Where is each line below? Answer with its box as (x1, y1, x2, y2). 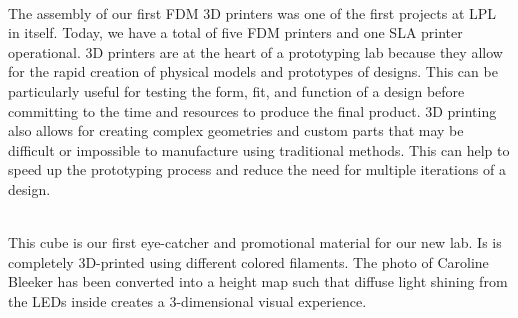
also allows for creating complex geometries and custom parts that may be (8, 120, 464, 141)
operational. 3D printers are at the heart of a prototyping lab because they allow (8, 41, 503, 62)
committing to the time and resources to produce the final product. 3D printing (8, 100, 497, 121)
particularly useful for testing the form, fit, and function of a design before (8, 80, 465, 101)
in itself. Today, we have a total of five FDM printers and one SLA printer (8, 22, 463, 43)
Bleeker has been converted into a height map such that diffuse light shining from (8, 271, 508, 292)
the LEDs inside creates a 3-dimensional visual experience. (8, 290, 367, 311)
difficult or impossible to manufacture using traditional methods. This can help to (8, 139, 510, 160)
